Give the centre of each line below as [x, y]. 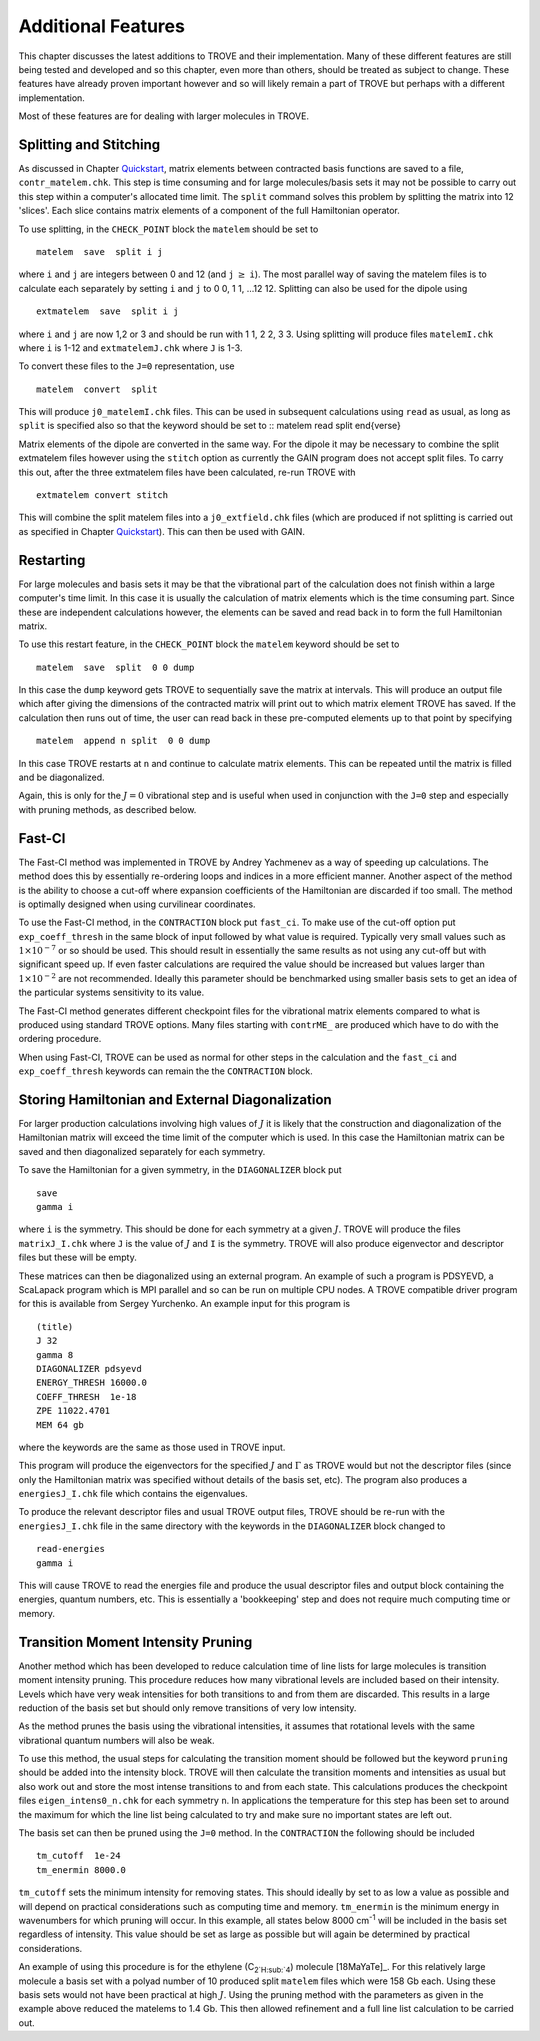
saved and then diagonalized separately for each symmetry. [142, 1151]
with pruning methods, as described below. [107, 809]
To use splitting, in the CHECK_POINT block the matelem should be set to [168, 229]
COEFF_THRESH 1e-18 [86, 1396]
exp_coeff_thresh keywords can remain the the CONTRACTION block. [166, 1071]
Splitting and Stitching [89, 144]
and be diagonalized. [61, 777]
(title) [55, 1326]
